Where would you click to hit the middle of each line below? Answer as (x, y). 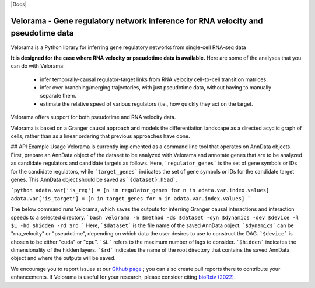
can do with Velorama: (38, 66)
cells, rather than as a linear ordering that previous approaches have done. (101, 136)
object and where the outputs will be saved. (63, 258)
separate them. (58, 96)
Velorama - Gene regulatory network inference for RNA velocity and (137, 21)
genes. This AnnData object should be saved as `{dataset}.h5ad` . (94, 179)
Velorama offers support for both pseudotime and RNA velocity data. (93, 117)
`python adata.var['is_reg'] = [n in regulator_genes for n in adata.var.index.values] (140, 190)
